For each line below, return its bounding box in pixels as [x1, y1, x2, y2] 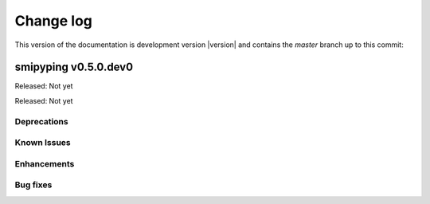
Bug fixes [14, 179, 53, 190]
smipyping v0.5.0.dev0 [14, 61, 134, 74]
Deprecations [14, 116, 68, 127]
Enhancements [14, 158, 75, 169]
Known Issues [14, 137, 71, 148]
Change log [14, 12, 93, 29]
